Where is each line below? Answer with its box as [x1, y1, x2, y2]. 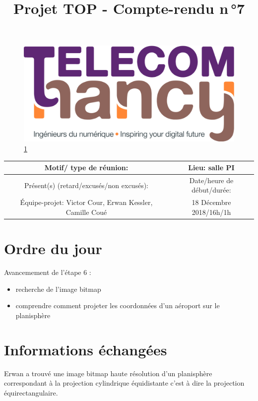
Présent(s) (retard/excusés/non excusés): [24, 180, 148, 190]
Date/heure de [189, 175, 234, 185]
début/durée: [192, 185, 231, 195]
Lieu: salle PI [188, 162, 235, 173]
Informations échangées [4, 339, 167, 359]
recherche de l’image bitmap [15, 283, 101, 294]
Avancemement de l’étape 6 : [4, 267, 91, 277]
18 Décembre [192, 197, 231, 207]
